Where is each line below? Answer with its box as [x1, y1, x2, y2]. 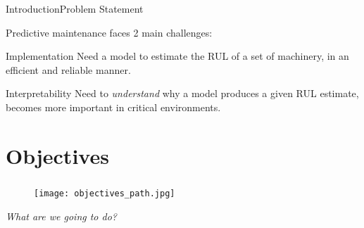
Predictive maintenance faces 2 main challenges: [6, 25, 213, 39]
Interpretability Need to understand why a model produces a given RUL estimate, [6, 86, 359, 101]
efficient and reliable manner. [6, 62, 131, 77]
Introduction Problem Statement [6, 1, 144, 15]
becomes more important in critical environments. [6, 99, 221, 114]
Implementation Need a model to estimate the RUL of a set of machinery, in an [6, 49, 349, 63]
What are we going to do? [6, 208, 117, 223]
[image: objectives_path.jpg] [34, 188, 175, 198]
